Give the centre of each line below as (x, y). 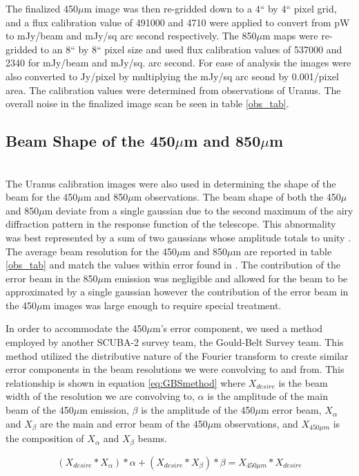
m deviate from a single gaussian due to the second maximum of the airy (199, 210)
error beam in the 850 (52, 278)
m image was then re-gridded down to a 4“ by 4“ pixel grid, (210, 8)
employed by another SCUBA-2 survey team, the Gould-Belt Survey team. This (175, 342)
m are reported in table (282, 251)
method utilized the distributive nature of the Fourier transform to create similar (177, 355)
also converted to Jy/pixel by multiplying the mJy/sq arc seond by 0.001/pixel (172, 76)
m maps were (290, 36)
